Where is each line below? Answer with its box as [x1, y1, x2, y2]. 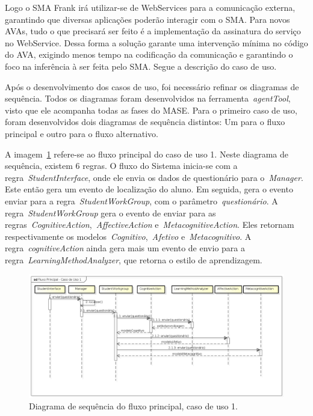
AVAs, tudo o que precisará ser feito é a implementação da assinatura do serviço [5, 25, 301, 37]
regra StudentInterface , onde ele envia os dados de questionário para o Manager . [5, 171, 303, 183]
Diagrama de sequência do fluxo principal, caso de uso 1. [29, 400, 238, 412]
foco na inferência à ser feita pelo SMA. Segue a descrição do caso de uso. [5, 60, 277, 72]
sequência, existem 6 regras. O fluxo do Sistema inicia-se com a [5, 159, 238, 172]
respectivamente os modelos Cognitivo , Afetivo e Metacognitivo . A [5, 230, 252, 242]
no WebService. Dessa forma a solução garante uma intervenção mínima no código [5, 36, 308, 49]
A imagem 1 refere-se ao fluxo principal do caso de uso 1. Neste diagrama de [5, 147, 288, 160]
